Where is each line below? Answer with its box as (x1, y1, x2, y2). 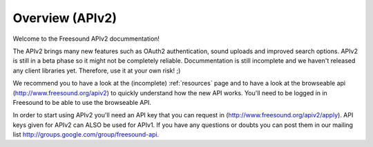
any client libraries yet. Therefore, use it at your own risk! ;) (12, 66, 181, 75)
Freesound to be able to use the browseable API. (12, 98, 152, 106)
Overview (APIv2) (12, 10, 117, 26)
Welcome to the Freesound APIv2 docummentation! (12, 35, 160, 43)
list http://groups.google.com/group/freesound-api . (12, 130, 160, 139)
